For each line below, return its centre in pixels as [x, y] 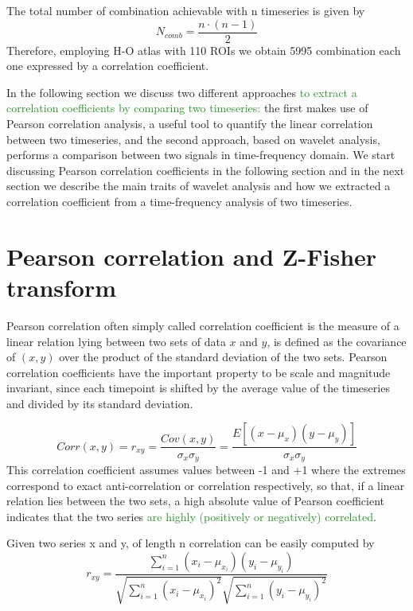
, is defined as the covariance [337, 341]
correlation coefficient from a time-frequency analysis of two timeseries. [179, 201]
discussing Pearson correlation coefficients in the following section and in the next [206, 170]
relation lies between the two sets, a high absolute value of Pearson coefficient [196, 501]
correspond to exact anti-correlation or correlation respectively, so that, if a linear [206, 485]
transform [62, 287]
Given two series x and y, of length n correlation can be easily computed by [191, 543]
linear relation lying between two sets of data [116, 341]
